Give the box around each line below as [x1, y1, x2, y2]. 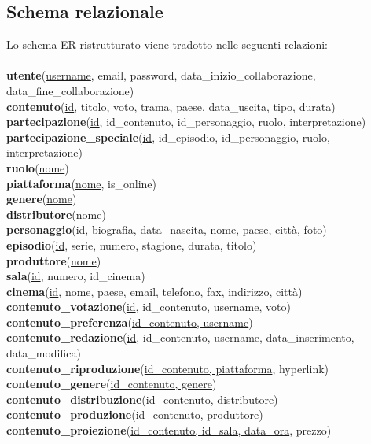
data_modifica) [6, 345, 81, 361]
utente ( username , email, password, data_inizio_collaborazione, [6, 67, 316, 83]
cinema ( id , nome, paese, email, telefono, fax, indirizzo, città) [6, 283, 303, 299]
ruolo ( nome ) [6, 159, 69, 176]
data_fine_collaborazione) [6, 82, 134, 98]
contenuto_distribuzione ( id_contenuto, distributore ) [6, 390, 278, 407]
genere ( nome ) [6, 191, 77, 207]
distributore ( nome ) [6, 205, 106, 222]
